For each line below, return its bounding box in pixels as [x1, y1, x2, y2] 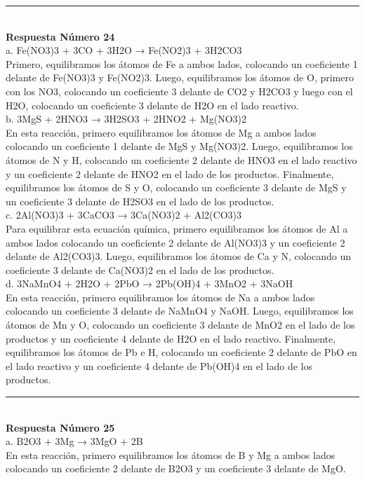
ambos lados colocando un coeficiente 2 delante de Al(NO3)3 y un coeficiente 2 [6, 235, 345, 249]
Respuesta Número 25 [6, 420, 115, 434]
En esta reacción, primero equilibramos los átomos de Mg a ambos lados [6, 125, 317, 139]
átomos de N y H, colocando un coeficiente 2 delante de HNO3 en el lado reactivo [6, 152, 357, 167]
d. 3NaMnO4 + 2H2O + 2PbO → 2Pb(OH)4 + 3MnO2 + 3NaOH [6, 276, 293, 291]
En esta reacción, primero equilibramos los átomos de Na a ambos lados [6, 289, 315, 304]
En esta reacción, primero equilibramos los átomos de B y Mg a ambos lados [6, 447, 336, 462]
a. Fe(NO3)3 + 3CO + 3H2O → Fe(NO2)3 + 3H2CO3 [6, 43, 242, 57]
